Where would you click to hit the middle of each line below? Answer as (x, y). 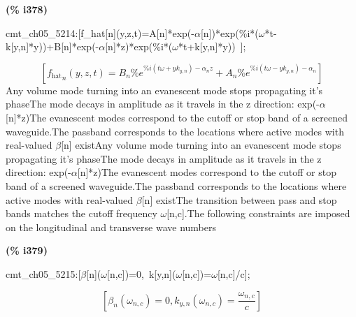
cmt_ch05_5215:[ (43, 273)
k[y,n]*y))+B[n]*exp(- (52, 46)
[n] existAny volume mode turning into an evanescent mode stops (201, 145)
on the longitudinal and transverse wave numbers (111, 227)
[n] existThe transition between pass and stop (239, 199)
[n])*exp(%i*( (229, 32)
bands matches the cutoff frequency (81, 213)
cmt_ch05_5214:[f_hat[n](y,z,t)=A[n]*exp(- (100, 32)
